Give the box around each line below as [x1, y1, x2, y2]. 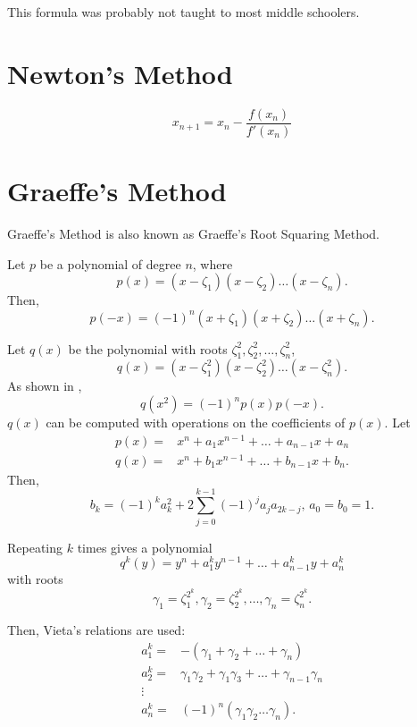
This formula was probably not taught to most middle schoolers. [7, 3, 360, 21]
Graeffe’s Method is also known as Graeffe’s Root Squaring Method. [7, 224, 380, 242]
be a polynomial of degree [39, 254, 181, 273]
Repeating [7, 537, 63, 556]
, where [192, 254, 233, 273]
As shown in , [7, 376, 82, 395]
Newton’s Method [7, 55, 233, 91]
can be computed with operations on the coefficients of [46, 413, 346, 432]
